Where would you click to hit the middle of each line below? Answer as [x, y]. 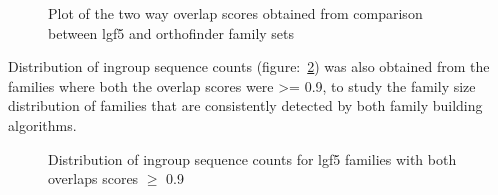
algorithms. [42, 124]
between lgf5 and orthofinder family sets [171, 32]
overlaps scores [93, 178]
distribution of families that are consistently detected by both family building [245, 105]
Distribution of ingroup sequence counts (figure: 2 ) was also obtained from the [249, 66]
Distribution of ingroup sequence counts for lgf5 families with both [252, 158]
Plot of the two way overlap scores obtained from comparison [235, 13]
